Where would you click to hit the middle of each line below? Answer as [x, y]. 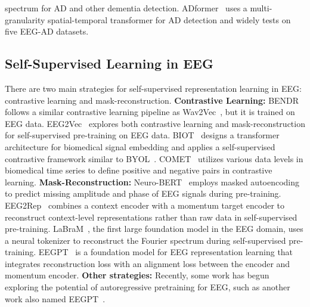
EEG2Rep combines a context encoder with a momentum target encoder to [145, 205]
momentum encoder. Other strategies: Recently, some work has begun [137, 275]
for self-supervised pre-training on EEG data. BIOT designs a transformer [142, 135]
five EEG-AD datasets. [47, 31]
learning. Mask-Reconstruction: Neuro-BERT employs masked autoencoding [152, 182]
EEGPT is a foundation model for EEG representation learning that [166, 252]
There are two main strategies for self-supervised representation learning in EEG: [153, 88]
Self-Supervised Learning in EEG [109, 63]
